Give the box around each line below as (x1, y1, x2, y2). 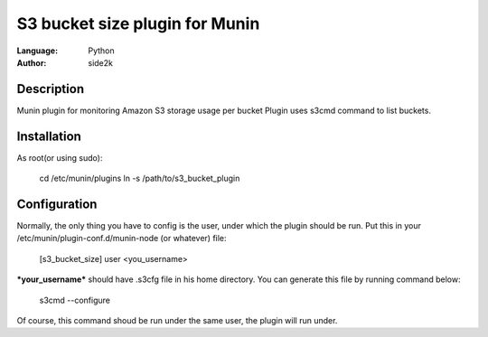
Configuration (16, 196, 98, 211)
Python (88, 45, 115, 56)
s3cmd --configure (39, 295, 110, 305)
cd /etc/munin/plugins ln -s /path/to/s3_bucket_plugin (39, 173, 240, 184)
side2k (88, 57, 113, 68)
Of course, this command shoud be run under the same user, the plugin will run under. (16, 315, 338, 325)
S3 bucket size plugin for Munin (16, 14, 260, 33)
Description (16, 81, 85, 97)
